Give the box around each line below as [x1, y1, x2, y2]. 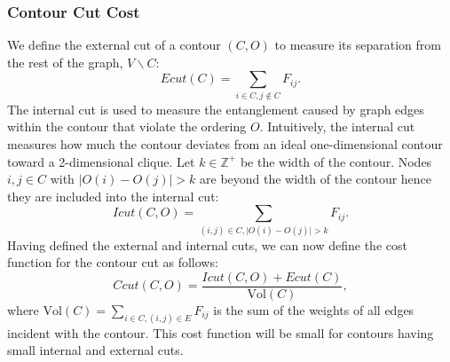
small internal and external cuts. [7, 341, 184, 359]
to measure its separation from [274, 35, 441, 54]
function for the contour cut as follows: [7, 253, 218, 271]
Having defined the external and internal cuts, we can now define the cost [7, 235, 407, 254]
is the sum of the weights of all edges [213, 300, 414, 319]
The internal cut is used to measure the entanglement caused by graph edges [7, 99, 424, 118]
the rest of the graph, [7, 52, 123, 71]
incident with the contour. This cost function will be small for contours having [7, 323, 434, 342]
